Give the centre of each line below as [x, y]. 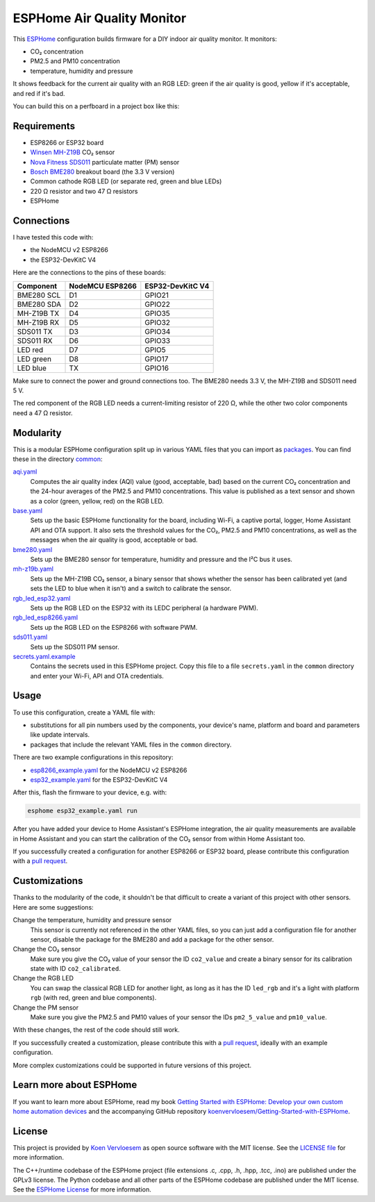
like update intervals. [60, 735]
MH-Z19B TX [38, 313]
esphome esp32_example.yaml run [83, 811]
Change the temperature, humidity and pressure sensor [92, 920]
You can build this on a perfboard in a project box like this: [96, 106]
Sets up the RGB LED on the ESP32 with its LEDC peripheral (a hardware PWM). [144, 608]
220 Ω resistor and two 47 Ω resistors [84, 191]
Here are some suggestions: [53, 907]
